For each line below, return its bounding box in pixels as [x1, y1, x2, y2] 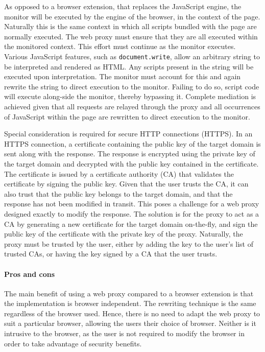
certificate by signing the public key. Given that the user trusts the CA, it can [4, 178, 249, 189]
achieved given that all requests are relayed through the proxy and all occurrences [4, 101, 260, 111]
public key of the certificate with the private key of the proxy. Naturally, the [4, 228, 243, 239]
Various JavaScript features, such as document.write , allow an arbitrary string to [4, 51, 260, 61]
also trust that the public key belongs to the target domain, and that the [4, 188, 233, 199]
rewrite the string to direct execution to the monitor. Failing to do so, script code [4, 81, 259, 91]
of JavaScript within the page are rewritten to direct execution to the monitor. [4, 111, 250, 122]
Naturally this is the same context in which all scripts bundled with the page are [4, 21, 257, 32]
